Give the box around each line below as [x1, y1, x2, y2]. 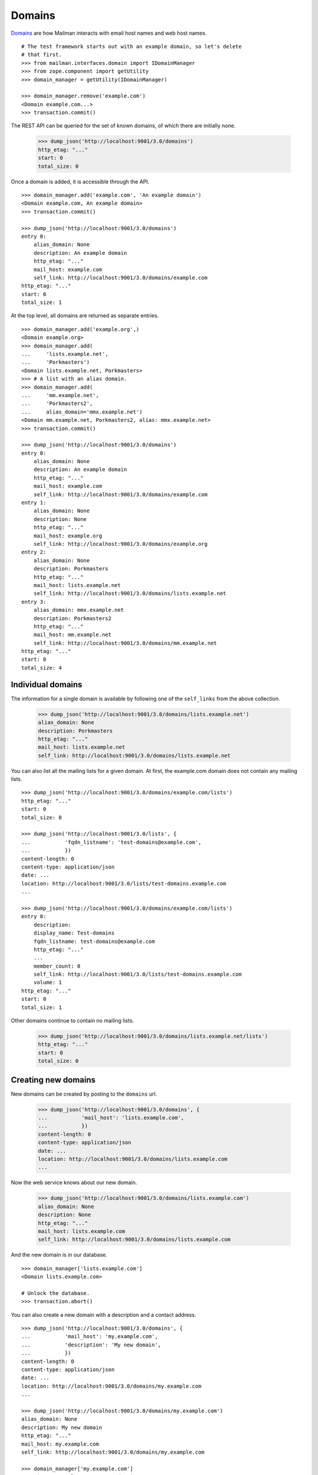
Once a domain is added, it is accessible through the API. [11, 178, 150, 185]
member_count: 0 [33, 962, 81, 969]
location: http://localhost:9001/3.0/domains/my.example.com [21, 1382, 201, 1389]
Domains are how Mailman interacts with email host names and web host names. [11, 29, 207, 37]
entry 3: [21, 598, 47, 605]
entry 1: [21, 499, 47, 506]
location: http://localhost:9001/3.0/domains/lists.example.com [38, 1156, 228, 1162]
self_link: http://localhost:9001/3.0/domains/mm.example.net [33, 640, 217, 646]
